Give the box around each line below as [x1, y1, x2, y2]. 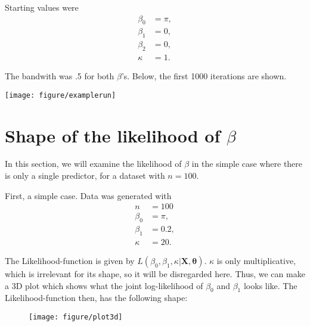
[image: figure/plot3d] [29, 312, 123, 321]
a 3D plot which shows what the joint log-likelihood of [5, 279, 203, 291]
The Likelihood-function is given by [5, 254, 135, 266]
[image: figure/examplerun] [5, 91, 116, 100]
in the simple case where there [191, 157, 303, 170]
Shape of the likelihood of [5, 123, 221, 147]
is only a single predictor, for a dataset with [5, 169, 165, 182]
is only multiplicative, [216, 254, 296, 266]
